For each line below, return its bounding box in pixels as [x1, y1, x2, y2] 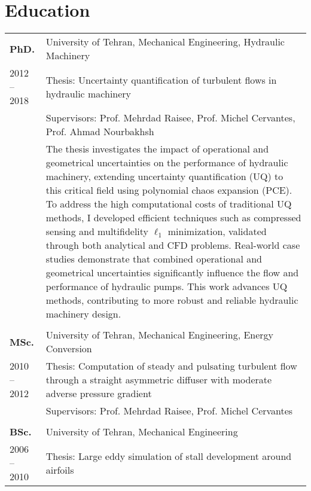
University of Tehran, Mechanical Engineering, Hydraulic [45, 35, 285, 49]
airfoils [45, 462, 74, 477]
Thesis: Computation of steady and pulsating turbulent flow [45, 359, 297, 373]
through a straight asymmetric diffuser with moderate [45, 373, 272, 387]
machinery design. [45, 307, 121, 321]
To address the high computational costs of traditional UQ [45, 197, 292, 211]
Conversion [45, 341, 92, 356]
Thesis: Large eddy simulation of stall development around [45, 449, 292, 463]
